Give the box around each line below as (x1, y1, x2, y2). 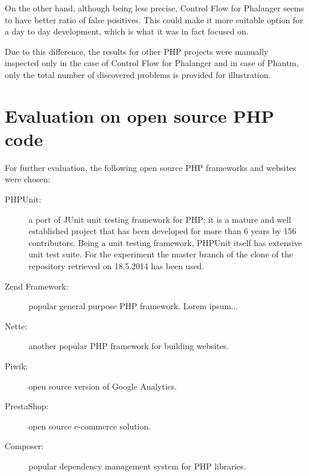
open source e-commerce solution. (29, 419, 151, 432)
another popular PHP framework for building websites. (29, 340, 229, 352)
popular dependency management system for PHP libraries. (29, 459, 246, 472)
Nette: (5, 319, 27, 332)
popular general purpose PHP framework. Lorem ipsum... (29, 300, 238, 312)
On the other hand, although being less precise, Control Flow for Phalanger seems (5, 2, 305, 14)
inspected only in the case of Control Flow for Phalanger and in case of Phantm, (5, 57, 299, 69)
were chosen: (5, 173, 51, 185)
